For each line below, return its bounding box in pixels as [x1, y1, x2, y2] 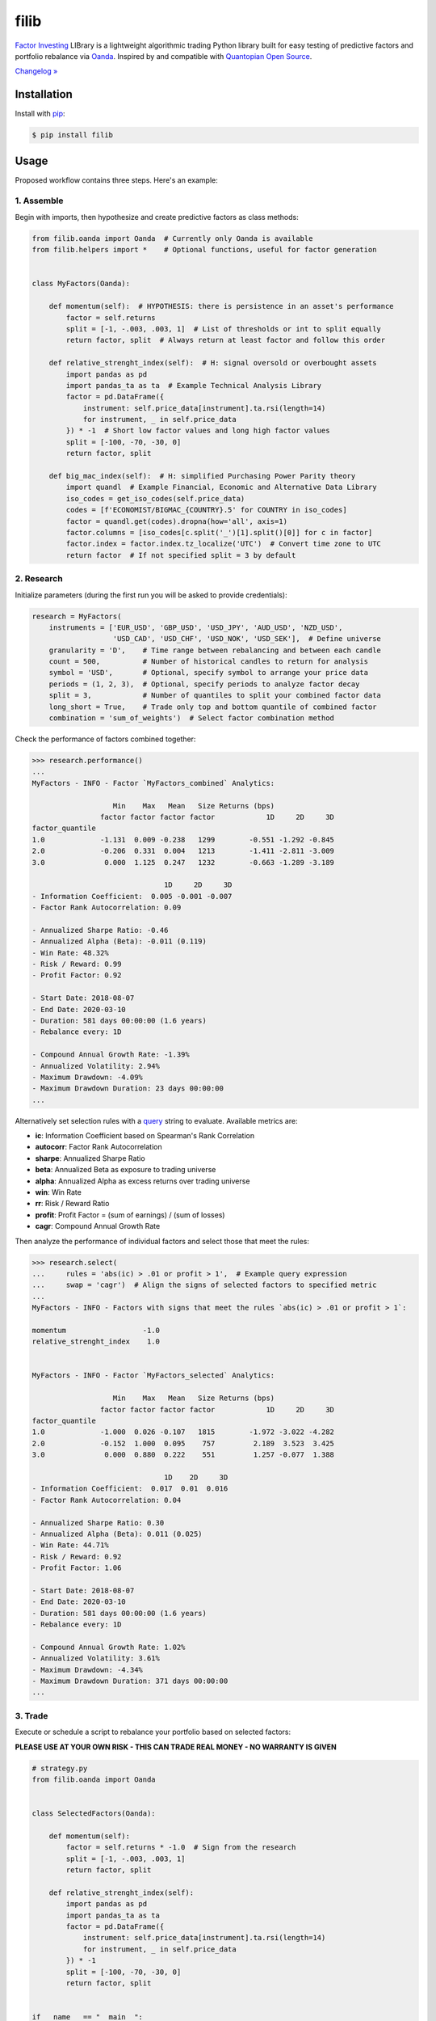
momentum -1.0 [31, 1326, 161, 1335]
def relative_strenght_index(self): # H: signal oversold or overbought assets [48, 358, 377, 368]
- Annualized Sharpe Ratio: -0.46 [31, 926, 169, 935]
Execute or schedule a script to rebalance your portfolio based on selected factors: [15, 1727, 291, 1737]
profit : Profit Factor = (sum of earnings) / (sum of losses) [35, 1209, 225, 1220]
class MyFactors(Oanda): [31, 279, 131, 289]
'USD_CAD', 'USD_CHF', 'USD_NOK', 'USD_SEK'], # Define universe [112, 635, 381, 643]
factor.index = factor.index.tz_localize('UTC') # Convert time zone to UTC [65, 539, 381, 549]
